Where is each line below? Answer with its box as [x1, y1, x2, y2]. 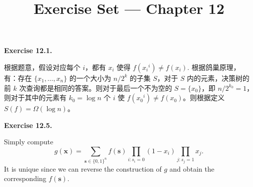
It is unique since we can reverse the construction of [4, 163, 162, 174]
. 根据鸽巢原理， [187, 62, 241, 72]
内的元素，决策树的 [187, 72, 250, 83]
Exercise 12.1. [4, 45, 52, 56]
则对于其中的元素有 [4, 92, 66, 103]
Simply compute [4, 136, 54, 147]
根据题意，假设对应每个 [4, 62, 80, 72]
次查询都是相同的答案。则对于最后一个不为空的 [19, 82, 172, 93]
